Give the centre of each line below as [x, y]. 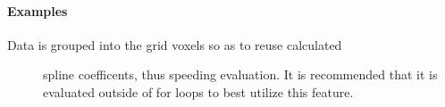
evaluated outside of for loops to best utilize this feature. [198, 91]
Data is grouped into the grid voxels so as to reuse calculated [175, 44]
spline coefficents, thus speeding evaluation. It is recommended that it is [240, 74]
